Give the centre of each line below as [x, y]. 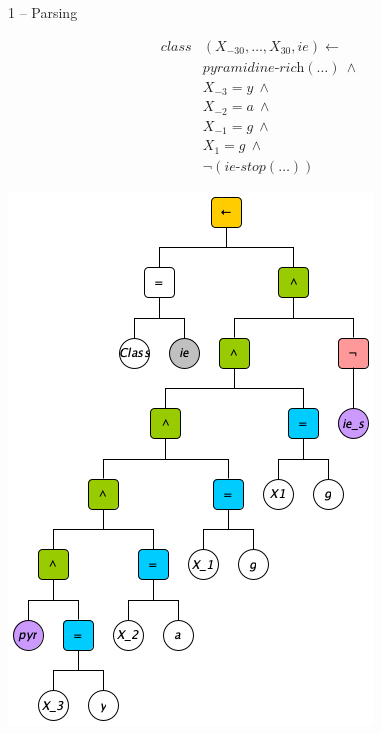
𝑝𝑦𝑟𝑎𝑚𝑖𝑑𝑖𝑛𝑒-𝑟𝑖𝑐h [253, 67]
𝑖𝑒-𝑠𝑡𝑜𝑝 [245, 166]
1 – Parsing [43, 12]
